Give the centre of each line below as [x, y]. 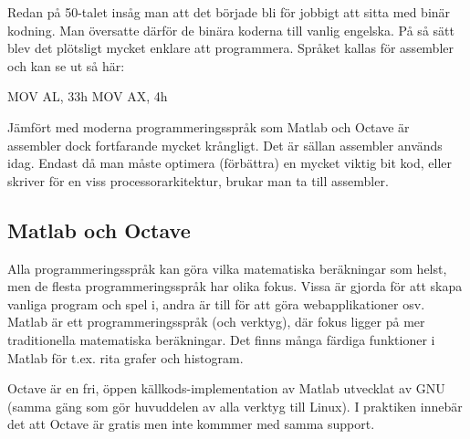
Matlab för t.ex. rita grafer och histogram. [125, 357]
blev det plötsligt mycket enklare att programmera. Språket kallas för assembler [231, 48]
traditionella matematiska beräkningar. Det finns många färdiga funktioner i [221, 339]
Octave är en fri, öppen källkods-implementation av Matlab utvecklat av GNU [226, 388]
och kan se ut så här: [66, 65]
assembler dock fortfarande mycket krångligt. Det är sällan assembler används [225, 145]
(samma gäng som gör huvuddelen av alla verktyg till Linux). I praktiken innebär [235, 406]
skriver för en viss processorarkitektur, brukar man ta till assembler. [198, 180]
